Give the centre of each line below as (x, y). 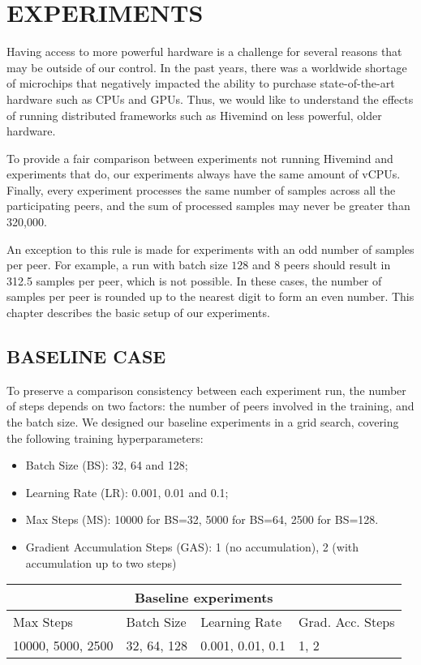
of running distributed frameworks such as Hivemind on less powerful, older (194, 115)
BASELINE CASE (86, 356)
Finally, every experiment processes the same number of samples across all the (201, 189)
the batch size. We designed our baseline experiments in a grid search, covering (203, 422)
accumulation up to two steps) (101, 562)
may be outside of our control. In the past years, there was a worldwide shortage (207, 67)
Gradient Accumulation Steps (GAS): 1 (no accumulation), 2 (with (192, 546)
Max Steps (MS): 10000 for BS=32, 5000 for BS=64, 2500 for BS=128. (202, 519)
